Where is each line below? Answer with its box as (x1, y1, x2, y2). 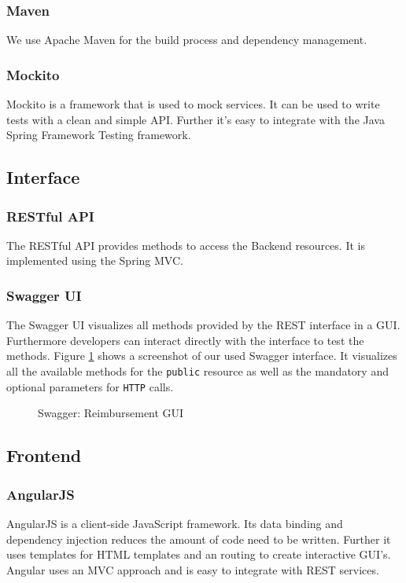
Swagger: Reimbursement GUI (38, 405, 184, 421)
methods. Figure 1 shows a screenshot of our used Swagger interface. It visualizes (6, 347, 397, 364)
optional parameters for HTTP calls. (6, 378, 174, 394)
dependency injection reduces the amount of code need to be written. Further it (6, 530, 391, 547)
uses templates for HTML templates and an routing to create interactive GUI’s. (6, 546, 391, 563)
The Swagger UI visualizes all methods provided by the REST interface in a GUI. (6, 317, 400, 333)
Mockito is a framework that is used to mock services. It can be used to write (6, 96, 380, 112)
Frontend (6, 443, 82, 467)
